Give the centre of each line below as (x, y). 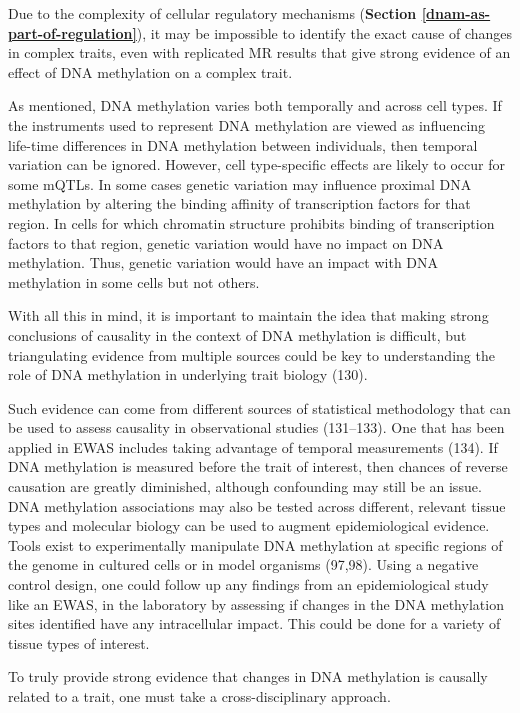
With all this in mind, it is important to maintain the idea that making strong (248, 315)
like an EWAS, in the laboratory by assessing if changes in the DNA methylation (256, 603)
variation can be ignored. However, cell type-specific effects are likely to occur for (256, 164)
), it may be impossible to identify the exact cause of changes (324, 32)
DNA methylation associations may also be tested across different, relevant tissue (257, 505)
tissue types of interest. (79, 642)
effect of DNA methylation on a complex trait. (150, 71)
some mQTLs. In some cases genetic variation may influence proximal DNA (240, 183)
